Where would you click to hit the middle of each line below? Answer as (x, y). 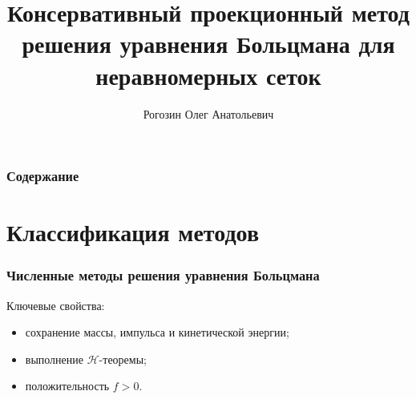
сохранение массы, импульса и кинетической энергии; (157, 332)
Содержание (43, 176)
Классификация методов (133, 232)
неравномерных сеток (208, 75)
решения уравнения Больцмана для (208, 44)
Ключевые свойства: (56, 305)
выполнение (55, 359)
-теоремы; (123, 359)
